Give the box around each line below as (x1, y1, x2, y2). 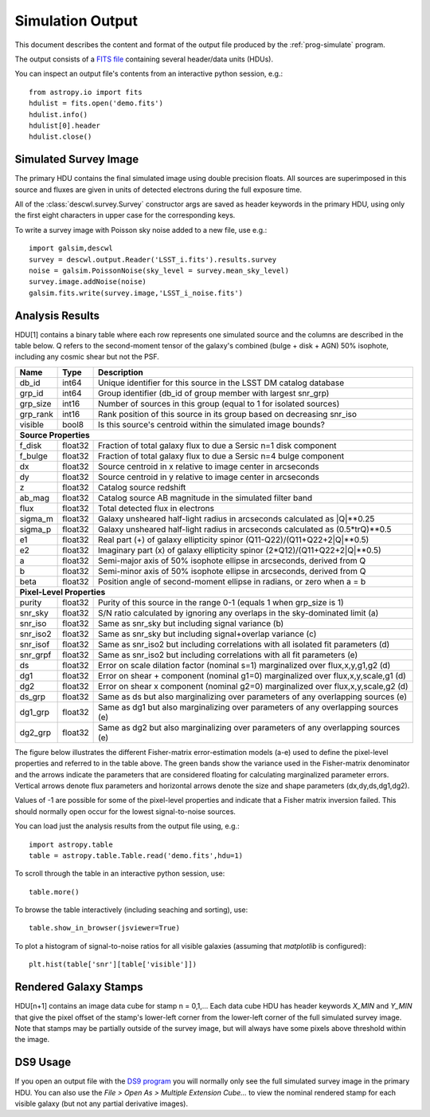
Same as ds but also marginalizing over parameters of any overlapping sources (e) (98, 690, 408, 702)
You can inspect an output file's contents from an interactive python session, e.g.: (14, 69, 283, 79)
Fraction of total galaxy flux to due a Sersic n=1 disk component (98, 439, 337, 450)
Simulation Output (14, 12, 139, 29)
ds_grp (19, 690, 46, 702)
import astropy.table (29, 840, 113, 849)
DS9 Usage (14, 1056, 72, 1069)
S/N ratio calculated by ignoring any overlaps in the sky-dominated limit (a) (98, 607, 379, 618)
